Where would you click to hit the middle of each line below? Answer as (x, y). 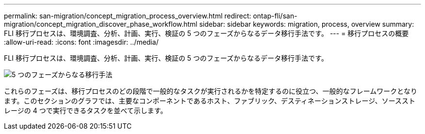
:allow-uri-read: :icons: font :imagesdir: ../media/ (81, 42)
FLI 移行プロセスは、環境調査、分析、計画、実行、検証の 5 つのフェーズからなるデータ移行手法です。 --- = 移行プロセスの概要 (206, 33)
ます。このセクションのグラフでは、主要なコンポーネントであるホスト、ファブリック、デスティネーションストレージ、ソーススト (210, 101)
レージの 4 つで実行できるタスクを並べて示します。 (86, 110)
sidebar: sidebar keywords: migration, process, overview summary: (307, 24)
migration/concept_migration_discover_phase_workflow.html (101, 24)
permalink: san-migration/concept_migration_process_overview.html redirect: (128, 16)
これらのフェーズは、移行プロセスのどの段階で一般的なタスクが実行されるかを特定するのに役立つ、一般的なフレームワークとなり (211, 91)
